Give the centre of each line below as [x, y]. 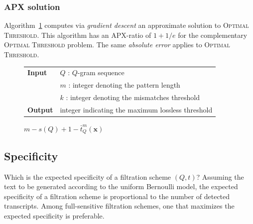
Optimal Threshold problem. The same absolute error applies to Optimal [117, 45]
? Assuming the [220, 176]
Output [40, 109]
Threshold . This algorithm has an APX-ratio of [78, 35]
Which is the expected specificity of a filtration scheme [88, 176]
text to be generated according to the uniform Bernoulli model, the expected [121, 186]
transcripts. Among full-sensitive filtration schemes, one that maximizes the [119, 206]
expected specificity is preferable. [54, 216]
